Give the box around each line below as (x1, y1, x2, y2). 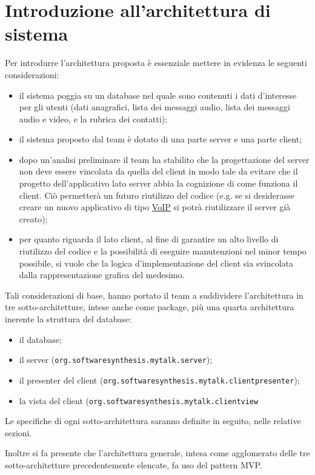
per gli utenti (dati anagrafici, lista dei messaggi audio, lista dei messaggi (19, 101, 290, 113)
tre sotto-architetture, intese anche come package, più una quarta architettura (5, 301, 294, 313)
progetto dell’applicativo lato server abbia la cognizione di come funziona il (19, 177, 298, 190)
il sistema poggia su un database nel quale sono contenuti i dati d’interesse (19, 88, 297, 101)
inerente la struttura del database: (5, 313, 132, 325)
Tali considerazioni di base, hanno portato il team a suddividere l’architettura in (5, 288, 303, 301)
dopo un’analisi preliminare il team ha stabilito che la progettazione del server (19, 153, 310, 165)
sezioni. (5, 426, 32, 439)
